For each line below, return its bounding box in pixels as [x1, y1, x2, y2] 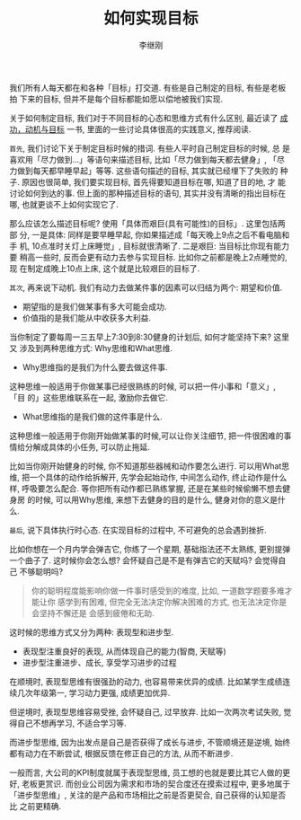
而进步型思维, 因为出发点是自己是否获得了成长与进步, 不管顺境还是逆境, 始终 [9, 736, 290, 747]
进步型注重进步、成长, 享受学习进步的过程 [22, 657, 177, 667]
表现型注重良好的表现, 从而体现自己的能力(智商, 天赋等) [22, 646, 226, 657]
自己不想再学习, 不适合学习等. [16, 718, 128, 728]
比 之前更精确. [9, 800, 61, 811]
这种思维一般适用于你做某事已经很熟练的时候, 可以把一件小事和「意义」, [9, 381, 277, 392]
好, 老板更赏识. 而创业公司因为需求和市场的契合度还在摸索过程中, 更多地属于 [9, 778, 290, 789]
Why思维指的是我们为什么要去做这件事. [22, 361, 168, 373]
